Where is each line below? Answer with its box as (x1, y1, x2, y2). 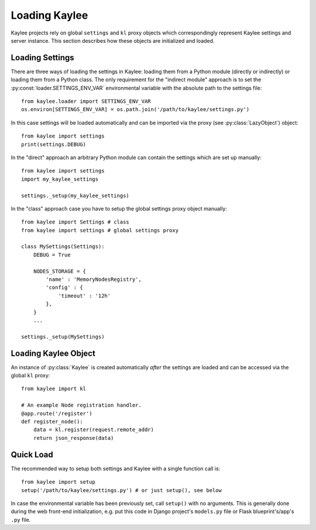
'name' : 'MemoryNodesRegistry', (46, 276, 142, 283)
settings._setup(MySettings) (21, 333, 105, 340)
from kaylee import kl (21, 386, 87, 392)
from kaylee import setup (21, 479, 96, 486)
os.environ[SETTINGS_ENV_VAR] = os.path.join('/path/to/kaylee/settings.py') (21, 106, 250, 113)
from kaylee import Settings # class (21, 219, 130, 225)
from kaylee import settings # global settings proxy (21, 227, 178, 233)
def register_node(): (21, 418, 83, 425)
